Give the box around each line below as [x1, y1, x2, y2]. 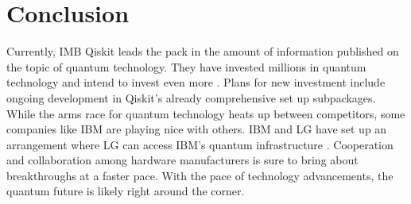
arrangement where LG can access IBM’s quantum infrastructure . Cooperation [6, 136, 394, 152]
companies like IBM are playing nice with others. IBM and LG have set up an [6, 121, 387, 137]
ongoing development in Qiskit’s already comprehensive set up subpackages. [6, 89, 376, 106]
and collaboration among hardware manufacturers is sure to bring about [6, 152, 359, 168]
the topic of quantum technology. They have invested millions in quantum [6, 58, 366, 75]
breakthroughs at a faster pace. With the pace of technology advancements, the [6, 167, 394, 183]
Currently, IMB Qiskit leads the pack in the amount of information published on [6, 43, 399, 60]
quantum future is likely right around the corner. [6, 183, 245, 199]
